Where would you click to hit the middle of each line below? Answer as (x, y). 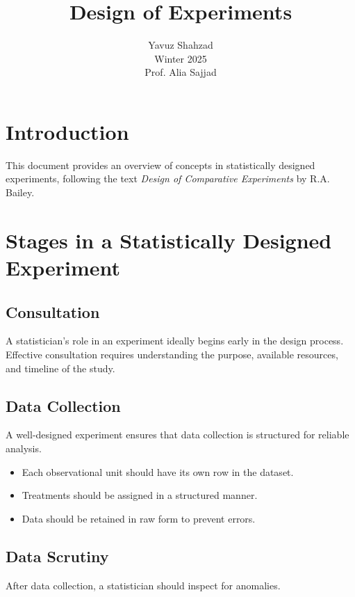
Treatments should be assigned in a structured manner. (140, 495)
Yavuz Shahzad (181, 45)
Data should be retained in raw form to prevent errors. (139, 518)
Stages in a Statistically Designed (169, 240)
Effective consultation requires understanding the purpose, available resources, (172, 354)
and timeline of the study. (60, 368)
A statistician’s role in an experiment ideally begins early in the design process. (175, 341)
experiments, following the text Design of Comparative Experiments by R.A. (168, 178)
